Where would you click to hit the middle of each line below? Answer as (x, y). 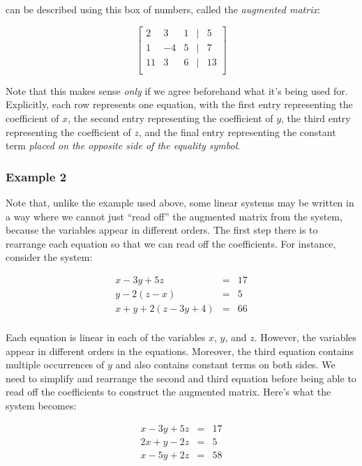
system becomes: (41, 405)
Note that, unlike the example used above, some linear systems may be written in (180, 202)
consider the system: (49, 257)
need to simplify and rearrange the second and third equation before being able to (181, 378)
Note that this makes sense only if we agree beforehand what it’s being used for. (177, 90)
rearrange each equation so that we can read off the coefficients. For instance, (171, 243)
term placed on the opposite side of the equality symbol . (123, 145)
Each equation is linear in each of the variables (106, 337)
